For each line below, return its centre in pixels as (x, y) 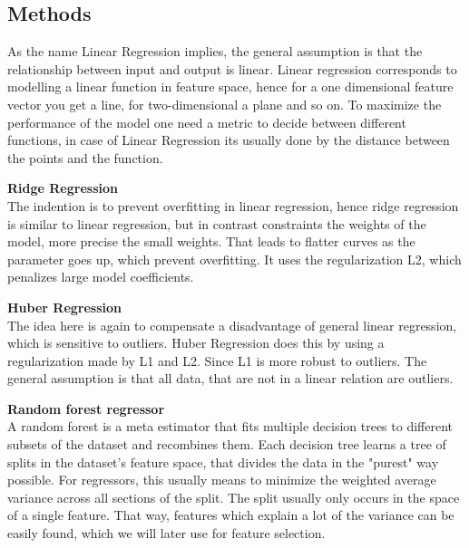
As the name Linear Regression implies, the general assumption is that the (215, 51)
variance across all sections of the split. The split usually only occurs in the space (234, 497)
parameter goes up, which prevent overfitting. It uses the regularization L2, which (234, 259)
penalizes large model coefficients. (101, 277)
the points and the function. (85, 157)
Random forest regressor (86, 408)
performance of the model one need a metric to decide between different (207, 122)
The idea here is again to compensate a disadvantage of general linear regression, (232, 325)
